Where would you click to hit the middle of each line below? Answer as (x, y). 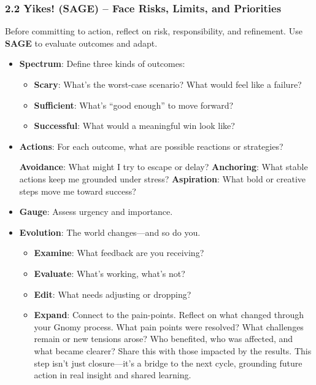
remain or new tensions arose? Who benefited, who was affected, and (164, 339)
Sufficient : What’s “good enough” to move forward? (134, 105)
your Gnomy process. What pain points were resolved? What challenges (169, 326)
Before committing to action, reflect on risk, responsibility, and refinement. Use (154, 31)
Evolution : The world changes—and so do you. (110, 232)
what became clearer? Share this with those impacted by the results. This (173, 350)
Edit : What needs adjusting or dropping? (113, 294)
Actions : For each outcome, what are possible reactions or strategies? (151, 146)
